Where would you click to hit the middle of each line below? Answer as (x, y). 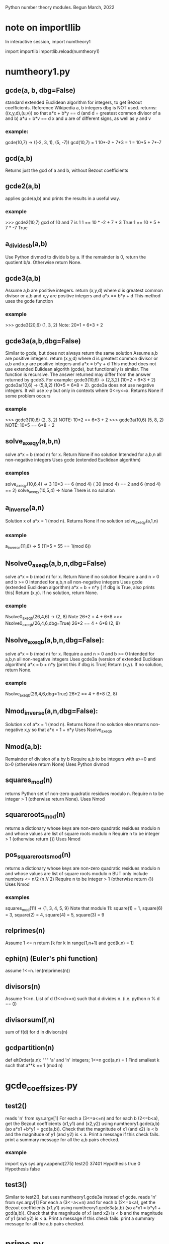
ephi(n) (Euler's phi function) (52, 959)
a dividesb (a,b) (26, 244)
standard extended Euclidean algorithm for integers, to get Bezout (74, 102)
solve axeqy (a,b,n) (33, 442)
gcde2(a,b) (23, 186)
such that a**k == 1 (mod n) (34, 1065)
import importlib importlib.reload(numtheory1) (52, 51)
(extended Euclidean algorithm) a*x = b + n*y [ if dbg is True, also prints (80, 587)
